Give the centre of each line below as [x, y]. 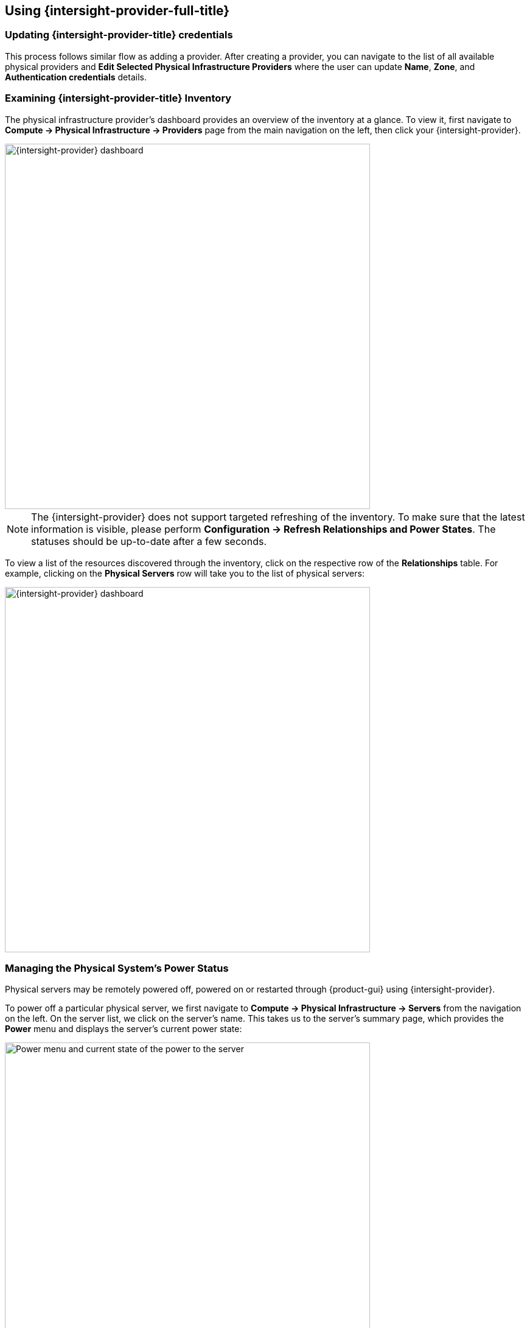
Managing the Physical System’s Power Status [117, 968]
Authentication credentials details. [76, 77]
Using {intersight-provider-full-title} [117, 11]
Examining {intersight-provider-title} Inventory [118, 98]
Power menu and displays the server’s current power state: [124, 1029]
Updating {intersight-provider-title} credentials [119, 35]
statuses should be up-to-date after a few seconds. [149, 541]
